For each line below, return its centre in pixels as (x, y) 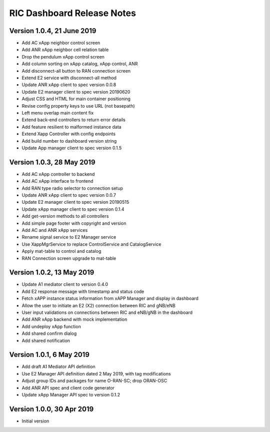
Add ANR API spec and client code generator (68, 387)
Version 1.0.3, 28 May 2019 (52, 162)
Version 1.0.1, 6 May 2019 (49, 355)
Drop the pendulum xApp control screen (63, 57)
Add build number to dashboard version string (69, 141)
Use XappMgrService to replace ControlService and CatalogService (92, 244)
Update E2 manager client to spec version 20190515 (75, 202)
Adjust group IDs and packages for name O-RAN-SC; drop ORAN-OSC (94, 381)
